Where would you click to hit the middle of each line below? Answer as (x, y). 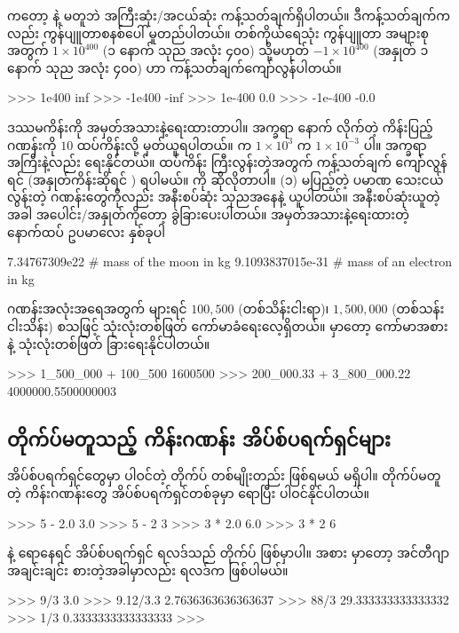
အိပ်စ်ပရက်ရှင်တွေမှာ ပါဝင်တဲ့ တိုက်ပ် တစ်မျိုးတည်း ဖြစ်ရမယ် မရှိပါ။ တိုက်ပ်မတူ (224, 475)
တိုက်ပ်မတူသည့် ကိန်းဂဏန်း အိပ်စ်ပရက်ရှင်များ (199, 438)
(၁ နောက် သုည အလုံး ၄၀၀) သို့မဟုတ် (206, 50)
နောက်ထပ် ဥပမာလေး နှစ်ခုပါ (87, 231)
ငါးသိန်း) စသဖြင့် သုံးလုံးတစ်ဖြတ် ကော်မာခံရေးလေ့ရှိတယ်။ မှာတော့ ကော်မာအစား (228, 325)
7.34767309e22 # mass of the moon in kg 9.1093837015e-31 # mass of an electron (230, 261)
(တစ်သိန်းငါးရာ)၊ (284, 309)
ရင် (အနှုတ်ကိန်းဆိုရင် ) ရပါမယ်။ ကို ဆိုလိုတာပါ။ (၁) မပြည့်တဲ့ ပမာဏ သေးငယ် (226, 179)
